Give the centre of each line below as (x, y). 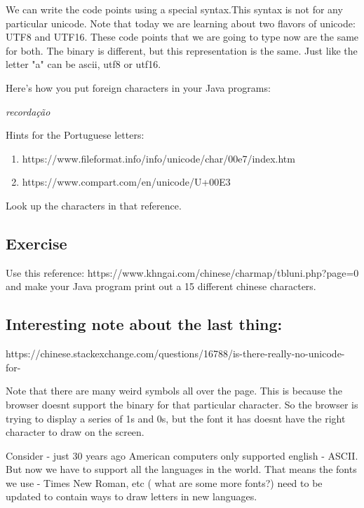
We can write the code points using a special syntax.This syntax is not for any (174, 9)
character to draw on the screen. (75, 432)
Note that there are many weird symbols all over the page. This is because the (174, 391)
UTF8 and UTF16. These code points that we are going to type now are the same (182, 37)
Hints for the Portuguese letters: (75, 135)
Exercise (36, 243)
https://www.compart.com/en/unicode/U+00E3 (126, 182)
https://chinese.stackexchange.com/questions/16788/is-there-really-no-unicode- (175, 353)
